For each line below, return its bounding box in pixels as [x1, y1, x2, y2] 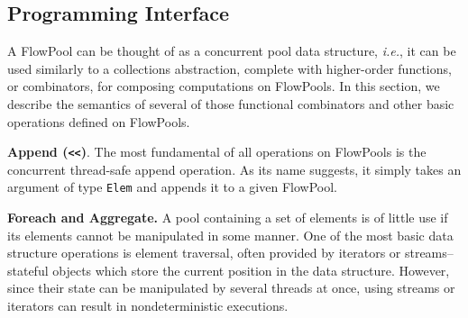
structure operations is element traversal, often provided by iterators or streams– [7, 243, 454, 262]
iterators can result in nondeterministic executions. [7, 296, 289, 315]
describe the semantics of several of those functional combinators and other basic [7, 94, 454, 113]
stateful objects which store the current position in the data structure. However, [7, 260, 450, 279]
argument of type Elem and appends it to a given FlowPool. [7, 177, 337, 196]
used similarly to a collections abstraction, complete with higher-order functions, [7, 59, 452, 77]
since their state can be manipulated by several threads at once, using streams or [7, 278, 455, 297]
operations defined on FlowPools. [7, 112, 190, 131]
